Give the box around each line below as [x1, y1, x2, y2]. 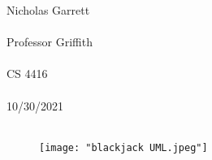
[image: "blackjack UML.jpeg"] [39, 141, 208, 154]
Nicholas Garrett [6, 2, 90, 18]
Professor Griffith [6, 33, 93, 50]
